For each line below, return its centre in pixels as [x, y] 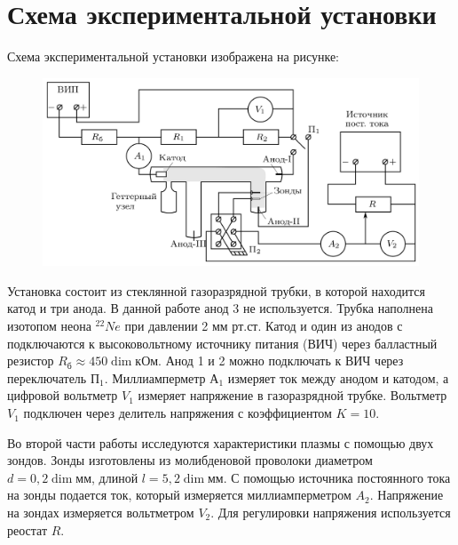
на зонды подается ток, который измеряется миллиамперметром [179, 495]
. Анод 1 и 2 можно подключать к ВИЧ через [281, 361]
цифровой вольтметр [63, 395]
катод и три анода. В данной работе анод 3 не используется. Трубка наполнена [220, 308]
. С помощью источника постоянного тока [337, 477]
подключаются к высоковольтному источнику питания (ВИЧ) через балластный [222, 343]
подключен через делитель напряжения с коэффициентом [178, 413]
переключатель [47, 377]
